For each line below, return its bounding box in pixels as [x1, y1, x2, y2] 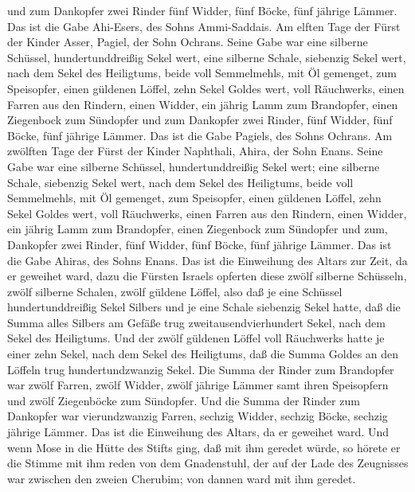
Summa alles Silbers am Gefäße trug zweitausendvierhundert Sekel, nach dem [7, 314, 386, 330]
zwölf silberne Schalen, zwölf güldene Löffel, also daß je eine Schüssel [7, 283, 343, 299]
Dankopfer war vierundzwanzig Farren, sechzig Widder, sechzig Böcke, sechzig [7, 408, 388, 424]
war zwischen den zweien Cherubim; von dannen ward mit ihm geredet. [7, 470, 356, 486]
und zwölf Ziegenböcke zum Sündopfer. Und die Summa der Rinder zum [7, 392, 360, 408]
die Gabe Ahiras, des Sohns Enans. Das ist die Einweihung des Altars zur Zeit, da [7, 252, 408, 268]
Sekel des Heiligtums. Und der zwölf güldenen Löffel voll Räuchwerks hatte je [7, 330, 385, 346]
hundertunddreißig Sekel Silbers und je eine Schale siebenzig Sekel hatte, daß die [7, 299, 401, 315]
